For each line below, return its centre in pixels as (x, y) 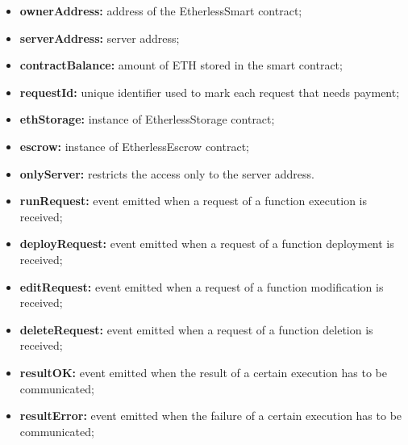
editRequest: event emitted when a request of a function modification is (202, 286)
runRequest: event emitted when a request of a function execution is (194, 201)
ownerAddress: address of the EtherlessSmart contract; (161, 10)
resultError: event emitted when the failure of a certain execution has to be (211, 416)
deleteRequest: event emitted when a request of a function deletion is (196, 329)
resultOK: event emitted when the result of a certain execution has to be (203, 372)
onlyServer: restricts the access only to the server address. (167, 173)
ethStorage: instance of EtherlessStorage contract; (147, 119)
